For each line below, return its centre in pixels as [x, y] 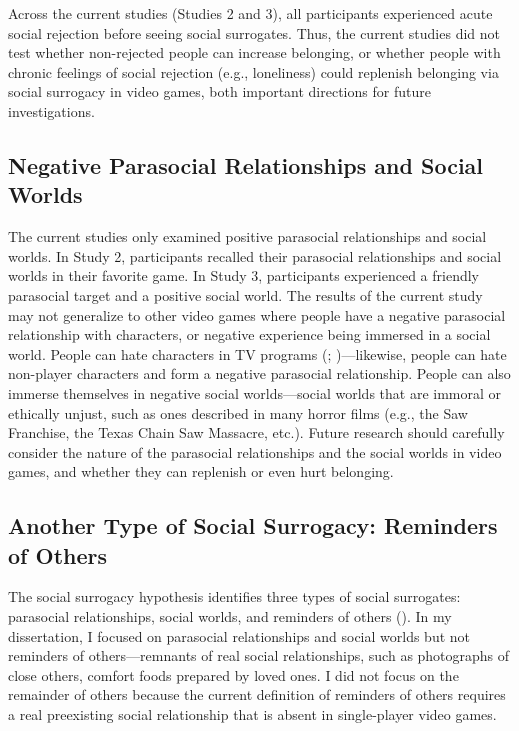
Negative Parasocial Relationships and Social [246, 164]
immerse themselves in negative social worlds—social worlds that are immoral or [255, 392]
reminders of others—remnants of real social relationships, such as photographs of [259, 655]
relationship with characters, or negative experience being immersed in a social [249, 334]
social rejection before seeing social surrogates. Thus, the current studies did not [254, 32]
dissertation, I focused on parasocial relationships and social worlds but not [239, 635]
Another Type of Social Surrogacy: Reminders [253, 525]
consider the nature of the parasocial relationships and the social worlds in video [255, 451]
